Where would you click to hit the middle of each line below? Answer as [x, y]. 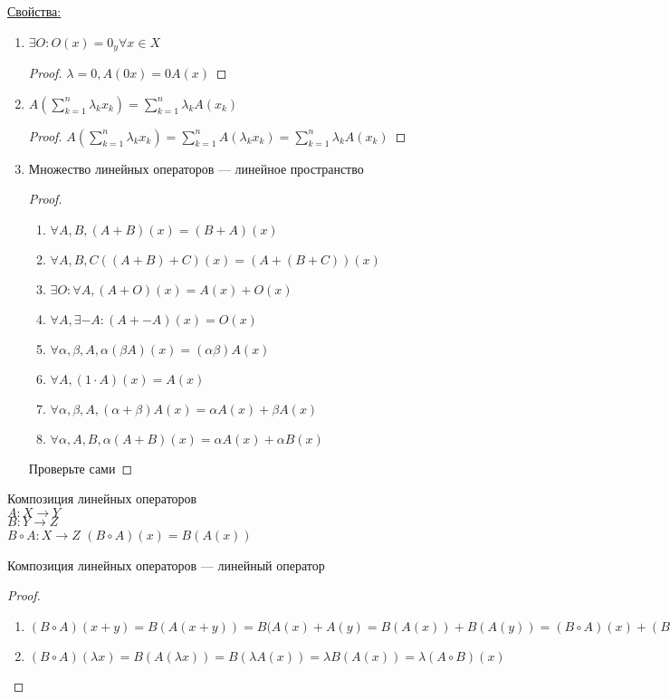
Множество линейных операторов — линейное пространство [196, 168]
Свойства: [34, 11]
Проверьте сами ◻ [81, 468]
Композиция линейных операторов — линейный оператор [166, 565]
